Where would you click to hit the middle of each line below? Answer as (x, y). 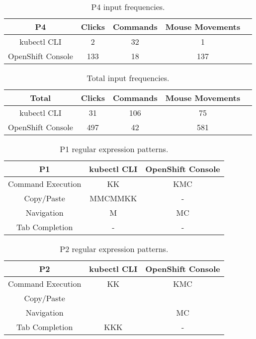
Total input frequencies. (128, 78)
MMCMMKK (113, 198)
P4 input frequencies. (128, 7)
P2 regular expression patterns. (114, 249)
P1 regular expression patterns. (114, 149)
